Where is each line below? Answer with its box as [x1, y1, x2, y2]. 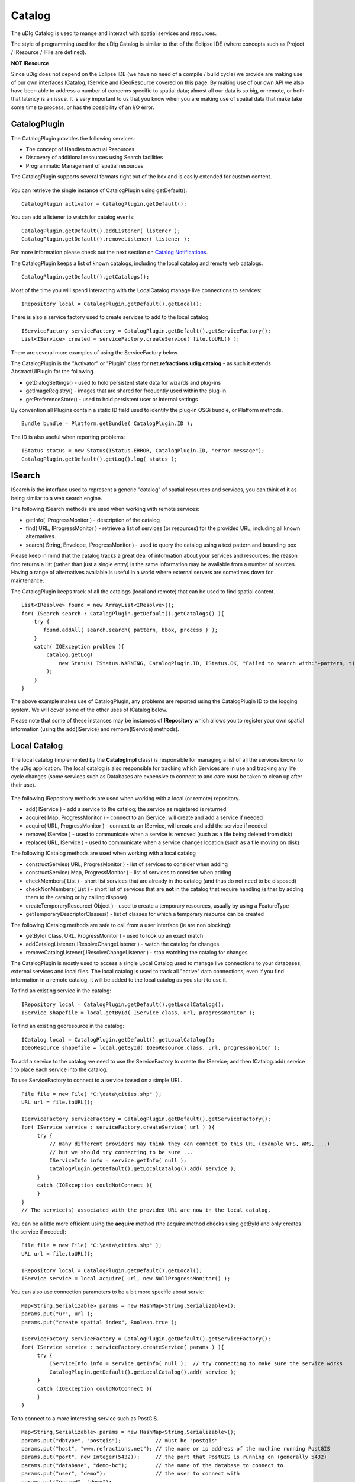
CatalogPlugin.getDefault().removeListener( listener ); [21, 236, 191, 242]
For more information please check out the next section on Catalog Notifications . [11, 249, 208, 256]
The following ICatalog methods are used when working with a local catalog [11, 849, 196, 857]
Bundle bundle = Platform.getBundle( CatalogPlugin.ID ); [21, 420, 193, 427]
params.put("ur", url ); [21, 1311, 93, 1317]
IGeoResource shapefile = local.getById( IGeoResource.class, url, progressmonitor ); [21, 1045, 280, 1052]
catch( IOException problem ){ [33, 643, 125, 650]
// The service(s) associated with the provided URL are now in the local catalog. [21, 1207, 272, 1213]
